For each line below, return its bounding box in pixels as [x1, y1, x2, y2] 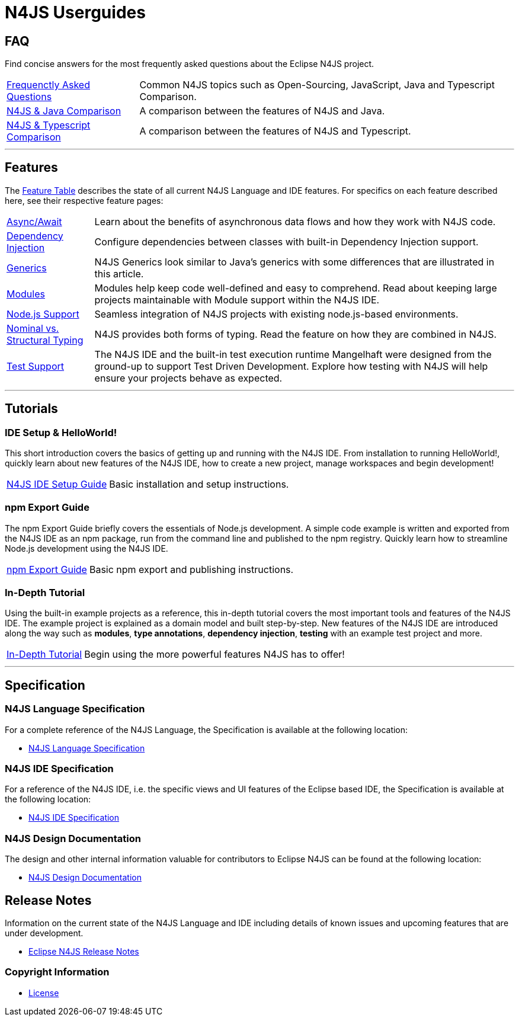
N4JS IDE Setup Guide [7, 478, 107, 490]
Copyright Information [5, 966, 110, 978]
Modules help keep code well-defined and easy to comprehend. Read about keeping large [94, 281, 497, 294]
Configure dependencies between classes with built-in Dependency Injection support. [94, 235, 479, 248]
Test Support [7, 360, 65, 372]
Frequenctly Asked [7, 78, 90, 91]
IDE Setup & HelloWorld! [5, 426, 117, 439]
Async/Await [7, 215, 62, 228]
